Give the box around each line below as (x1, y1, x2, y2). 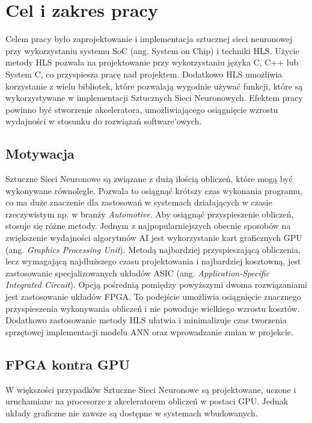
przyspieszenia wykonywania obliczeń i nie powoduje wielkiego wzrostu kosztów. (5, 302, 300, 314)
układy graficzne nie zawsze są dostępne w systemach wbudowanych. (5, 406, 258, 419)
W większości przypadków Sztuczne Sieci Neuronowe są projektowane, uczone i (5, 383, 296, 395)
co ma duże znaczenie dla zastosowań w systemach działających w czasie (5, 196, 272, 208)
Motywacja (5, 144, 75, 163)
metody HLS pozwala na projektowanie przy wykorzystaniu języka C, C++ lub (5, 56, 299, 68)
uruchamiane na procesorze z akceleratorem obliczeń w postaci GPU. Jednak (5, 395, 289, 407)
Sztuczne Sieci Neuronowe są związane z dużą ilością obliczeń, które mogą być (5, 172, 293, 185)
